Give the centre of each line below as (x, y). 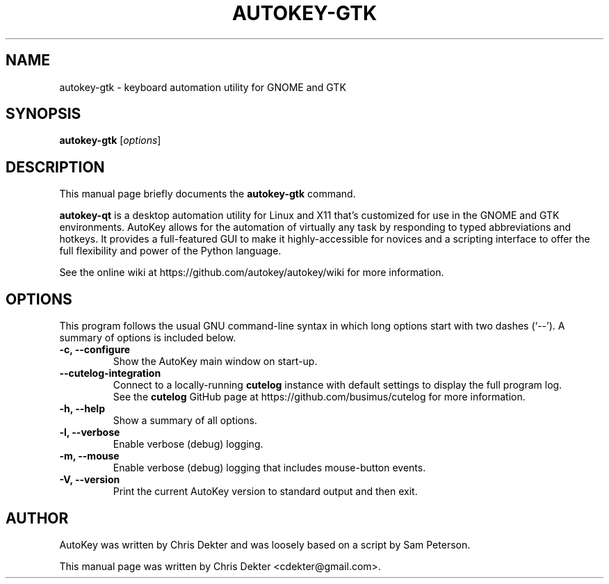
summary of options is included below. (148, 338)
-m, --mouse (89, 456)
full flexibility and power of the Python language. (170, 251)
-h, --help (82, 409)
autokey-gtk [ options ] (110, 140)
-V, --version (90, 480)
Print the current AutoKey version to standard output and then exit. (265, 492)
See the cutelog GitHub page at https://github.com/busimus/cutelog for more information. (319, 397)
